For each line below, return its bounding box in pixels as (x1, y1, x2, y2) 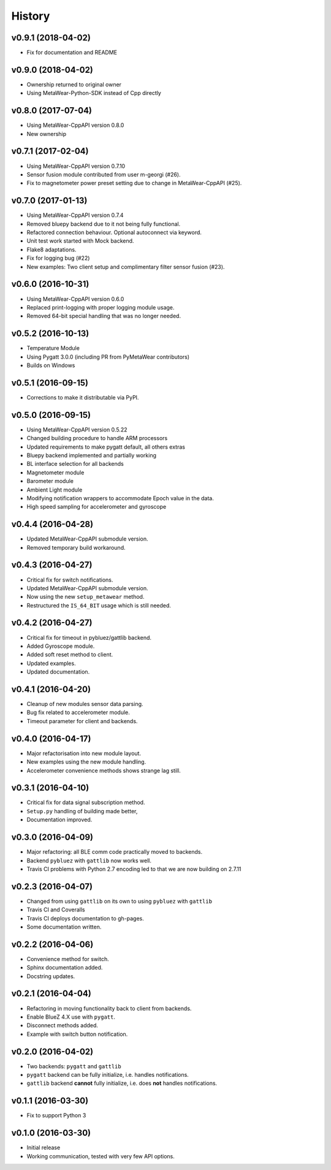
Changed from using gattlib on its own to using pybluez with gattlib (26, 897, 213, 905)
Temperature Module (26, 344, 80, 352)
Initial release (26, 1144, 61, 1152)
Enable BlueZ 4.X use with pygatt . (26, 1013, 116, 1020)
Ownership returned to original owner (26, 80, 122, 88)
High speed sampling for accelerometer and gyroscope (26, 503, 167, 511)
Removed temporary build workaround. (26, 544, 126, 551)
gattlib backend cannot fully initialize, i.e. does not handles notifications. (26, 1079, 218, 1087)
